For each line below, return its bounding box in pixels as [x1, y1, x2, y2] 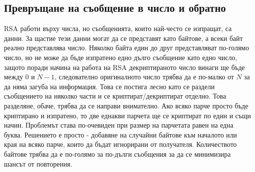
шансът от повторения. [4, 158, 72, 169]
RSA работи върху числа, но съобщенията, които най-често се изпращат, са [4, 23, 232, 34]
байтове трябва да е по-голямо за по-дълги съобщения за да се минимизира [4, 148, 231, 159]
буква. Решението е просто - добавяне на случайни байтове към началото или [4, 129, 237, 139]
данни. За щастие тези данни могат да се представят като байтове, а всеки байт [4, 33, 243, 43]
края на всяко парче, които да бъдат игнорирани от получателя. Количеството [4, 139, 237, 149]
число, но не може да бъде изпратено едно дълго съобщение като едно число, [4, 52, 237, 62]
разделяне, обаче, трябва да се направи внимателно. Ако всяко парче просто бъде [4, 100, 249, 110]
